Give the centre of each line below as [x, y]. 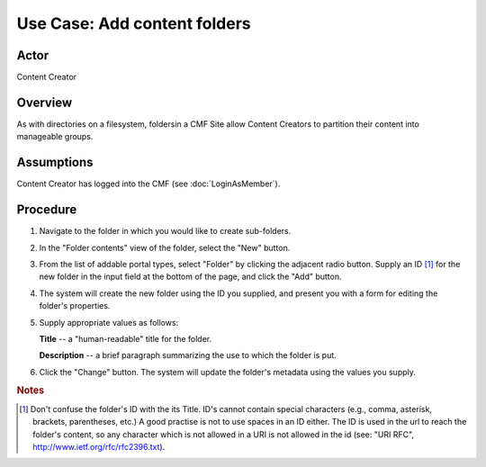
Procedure [47, 210]
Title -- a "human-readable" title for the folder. [126, 338]
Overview [45, 102]
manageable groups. [55, 137]
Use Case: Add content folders [134, 23]
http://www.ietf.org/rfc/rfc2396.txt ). [99, 446]
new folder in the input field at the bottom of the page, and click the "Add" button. [190, 277]
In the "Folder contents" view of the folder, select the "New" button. [165, 247]
